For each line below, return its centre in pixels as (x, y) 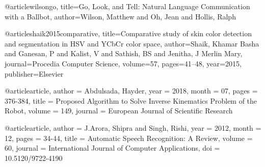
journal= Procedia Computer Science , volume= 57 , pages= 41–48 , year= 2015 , (123, 63)
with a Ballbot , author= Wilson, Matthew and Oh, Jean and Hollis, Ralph (120, 16)
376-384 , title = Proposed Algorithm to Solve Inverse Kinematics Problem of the (131, 100)
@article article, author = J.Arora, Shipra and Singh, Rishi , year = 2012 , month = (133, 127)
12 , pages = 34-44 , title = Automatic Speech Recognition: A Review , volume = (129, 138)
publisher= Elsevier (34, 73)
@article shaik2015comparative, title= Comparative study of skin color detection (128, 33)
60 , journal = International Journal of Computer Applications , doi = (112, 148)
